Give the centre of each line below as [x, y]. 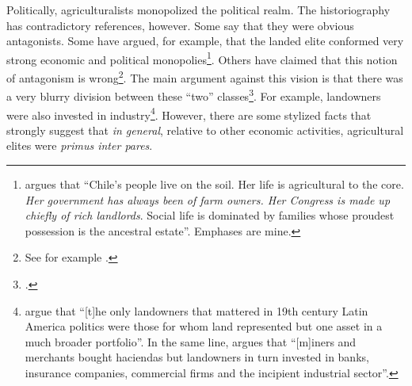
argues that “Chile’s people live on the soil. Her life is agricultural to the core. [214, 183]
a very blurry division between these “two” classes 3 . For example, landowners [194, 95]
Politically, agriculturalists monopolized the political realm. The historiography [198, 10]
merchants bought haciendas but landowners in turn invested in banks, [197, 357]
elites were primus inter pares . [80, 145]
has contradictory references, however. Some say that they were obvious [180, 25]
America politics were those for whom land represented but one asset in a [204, 326]
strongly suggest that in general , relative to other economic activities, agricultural [205, 130]
